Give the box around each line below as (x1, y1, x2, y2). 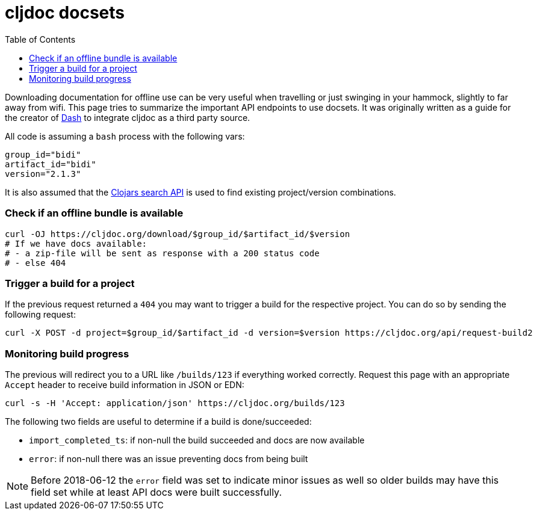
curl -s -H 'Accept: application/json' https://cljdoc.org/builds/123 (5, 398, 345, 408)
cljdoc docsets (5, 2, 125, 23)
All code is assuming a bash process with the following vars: (5, 131, 245, 141)
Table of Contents (5, 34, 76, 45)
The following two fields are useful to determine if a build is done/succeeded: (5, 416, 312, 427)
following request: (5, 309, 76, 320)
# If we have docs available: (5, 238, 147, 248)
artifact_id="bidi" (5, 159, 96, 169)
